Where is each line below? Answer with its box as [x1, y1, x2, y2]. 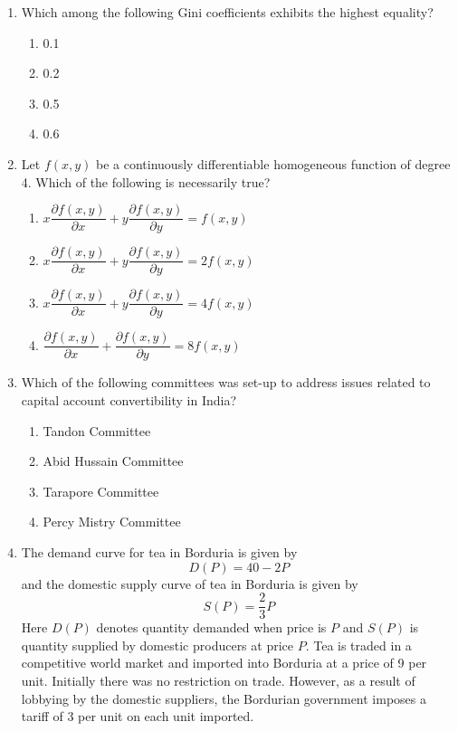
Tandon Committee [43, 421, 151, 440]
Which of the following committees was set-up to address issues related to [21, 373, 431, 392]
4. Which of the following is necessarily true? [21, 172, 271, 191]
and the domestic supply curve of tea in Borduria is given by [21, 574, 358, 593]
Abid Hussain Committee [43, 451, 184, 470]
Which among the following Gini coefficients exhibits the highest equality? [21, 3, 434, 21]
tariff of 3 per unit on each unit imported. [21, 707, 254, 726]
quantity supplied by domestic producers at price [21, 635, 293, 654]
